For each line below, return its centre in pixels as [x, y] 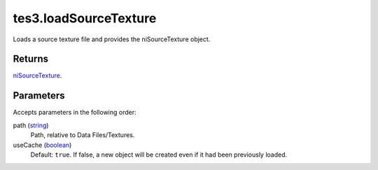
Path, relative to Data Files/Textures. [83, 135]
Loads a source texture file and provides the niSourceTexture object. [112, 39]
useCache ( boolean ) [42, 145]
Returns [31, 59]
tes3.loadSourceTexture [85, 18]
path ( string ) [31, 125]
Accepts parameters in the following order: [75, 113]
